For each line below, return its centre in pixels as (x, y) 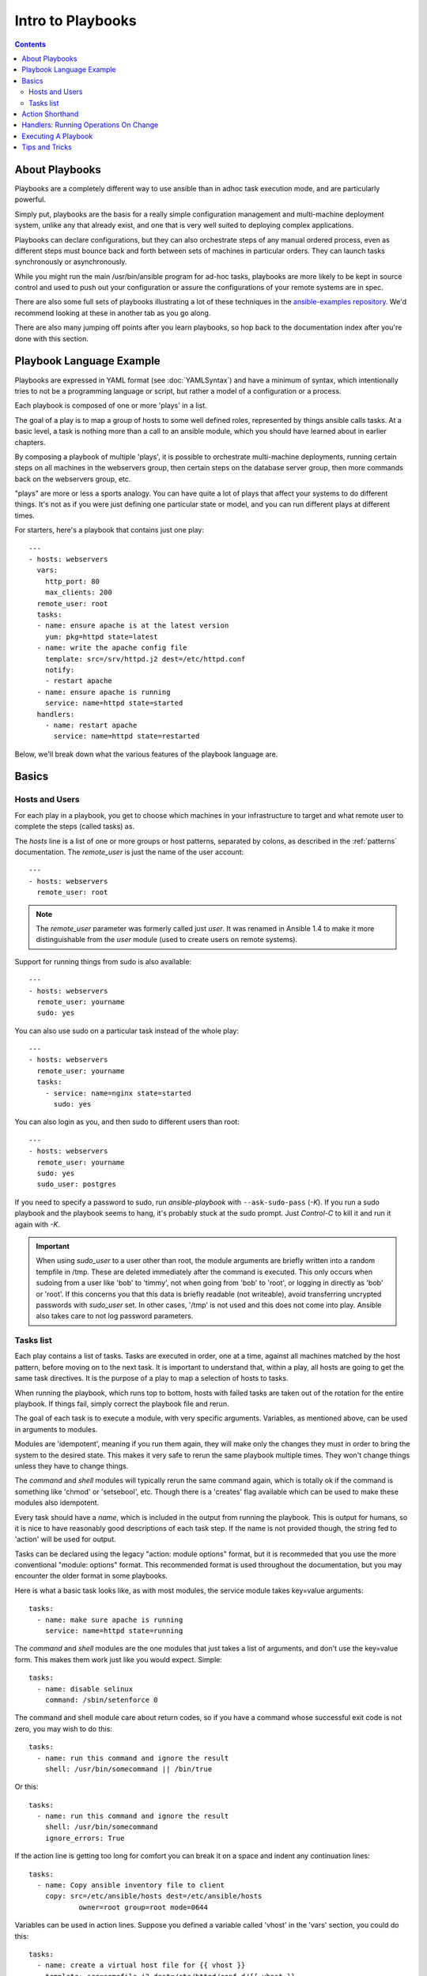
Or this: (26, 1787)
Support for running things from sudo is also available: (103, 961)
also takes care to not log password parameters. (115, 1316)
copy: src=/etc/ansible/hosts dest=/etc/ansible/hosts (153, 1896)
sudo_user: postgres (77, 1184)
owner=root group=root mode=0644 (144, 1907)
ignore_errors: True (85, 1838)
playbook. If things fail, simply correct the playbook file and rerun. (122, 1404)
